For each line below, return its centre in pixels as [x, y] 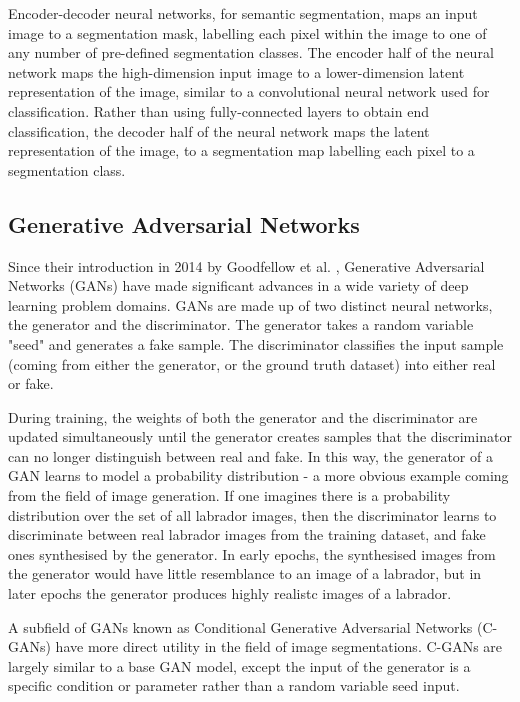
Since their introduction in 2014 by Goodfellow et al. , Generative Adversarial [246, 265]
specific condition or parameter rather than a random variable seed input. [234, 685]
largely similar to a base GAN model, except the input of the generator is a [239, 665]
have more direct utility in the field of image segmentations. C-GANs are [279, 646]
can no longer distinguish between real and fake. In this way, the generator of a [250, 455]
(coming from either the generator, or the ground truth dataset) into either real [252, 363]
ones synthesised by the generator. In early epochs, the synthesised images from [252, 553]
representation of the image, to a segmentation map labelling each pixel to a [241, 150]
